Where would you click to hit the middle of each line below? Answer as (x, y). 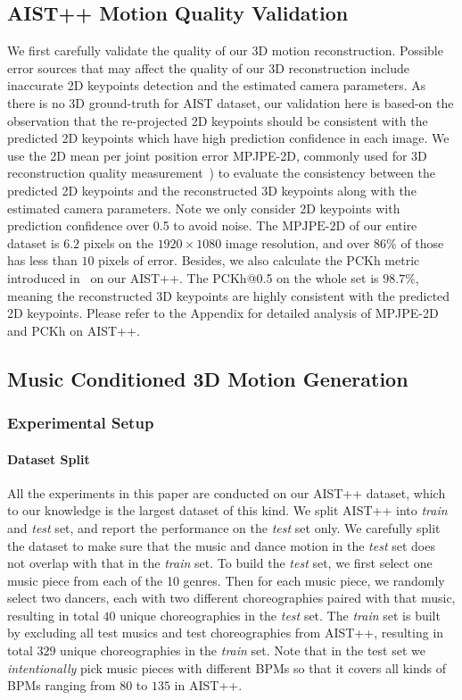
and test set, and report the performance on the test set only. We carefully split (224, 527)
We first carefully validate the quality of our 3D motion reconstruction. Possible (225, 50)
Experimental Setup (81, 422)
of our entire (383, 225)
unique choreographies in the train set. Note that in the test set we (243, 650)
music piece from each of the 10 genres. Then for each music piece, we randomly (226, 580)
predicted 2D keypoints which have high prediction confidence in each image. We (228, 138)
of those (422, 242)
